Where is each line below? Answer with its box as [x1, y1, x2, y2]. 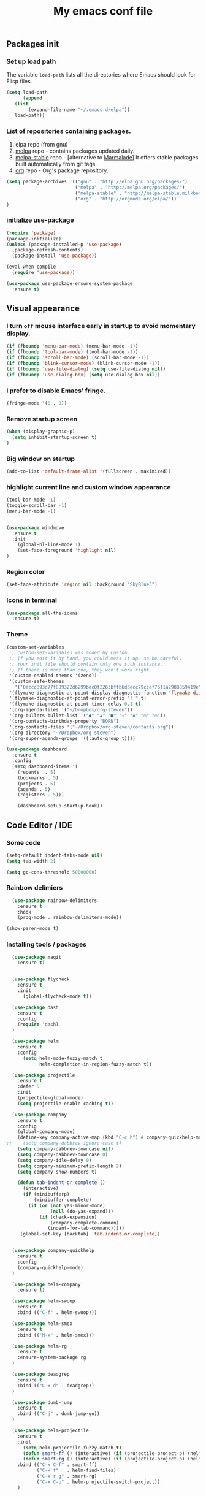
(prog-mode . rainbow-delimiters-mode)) [17, 915, 122, 921]
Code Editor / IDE [6, 820, 72, 830]
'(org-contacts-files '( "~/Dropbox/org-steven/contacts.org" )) [9, 723, 174, 730]
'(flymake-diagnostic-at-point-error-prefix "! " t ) [9, 695, 147, 701]
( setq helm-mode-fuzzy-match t [22, 1055, 103, 1061]
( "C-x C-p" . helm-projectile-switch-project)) [36, 1479, 161, 1485]
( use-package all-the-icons [6, 610, 78, 616]
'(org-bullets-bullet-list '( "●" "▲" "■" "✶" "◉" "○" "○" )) [9, 712, 166, 719]
